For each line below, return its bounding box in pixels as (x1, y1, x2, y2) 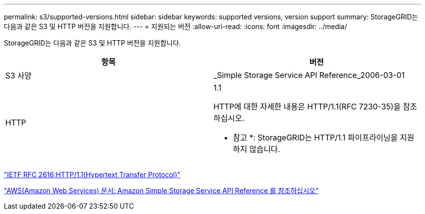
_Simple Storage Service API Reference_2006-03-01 (213, 70, 405, 80)
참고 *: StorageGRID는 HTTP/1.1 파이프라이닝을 (233, 133, 398, 142)
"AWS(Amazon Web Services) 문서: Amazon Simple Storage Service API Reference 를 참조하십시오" (4, 186, 319, 195)
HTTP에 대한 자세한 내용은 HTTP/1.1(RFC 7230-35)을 (213, 102, 401, 111)
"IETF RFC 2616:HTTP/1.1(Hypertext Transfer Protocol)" (4, 170, 180, 179)
